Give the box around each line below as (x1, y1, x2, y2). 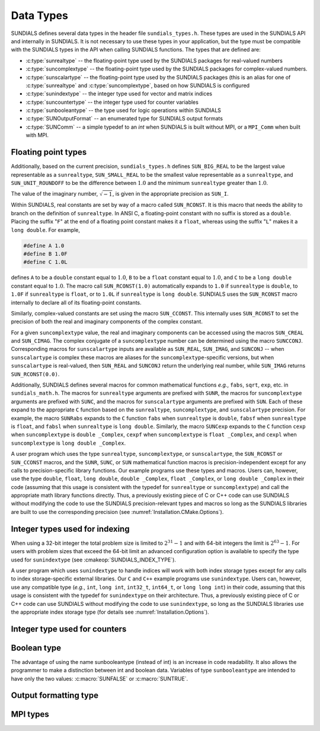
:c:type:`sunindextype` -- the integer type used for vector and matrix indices (25, 90, 213, 97)
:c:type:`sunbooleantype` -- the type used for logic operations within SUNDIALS (25, 107, 222, 114)
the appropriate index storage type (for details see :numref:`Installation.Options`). (11, 608, 210, 615)
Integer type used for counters (11, 624, 127, 634)
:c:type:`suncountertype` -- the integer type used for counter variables (25, 98, 199, 106)
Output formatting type (11, 691, 99, 701)
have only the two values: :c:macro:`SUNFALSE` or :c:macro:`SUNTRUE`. (11, 675, 188, 682)
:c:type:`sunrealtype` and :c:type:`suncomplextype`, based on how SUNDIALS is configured (25, 82, 250, 89)
